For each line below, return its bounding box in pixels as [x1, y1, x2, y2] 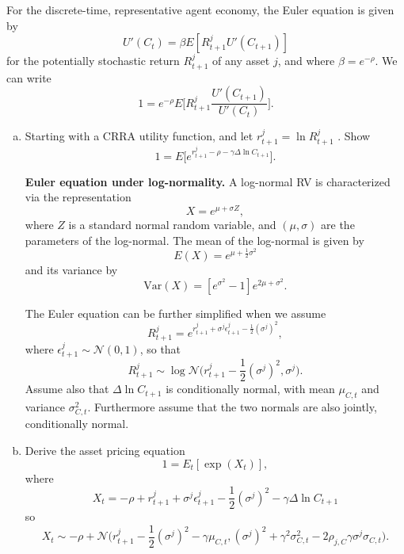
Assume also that [25, 380, 109, 397]
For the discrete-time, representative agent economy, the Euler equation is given [6, 2, 394, 17]
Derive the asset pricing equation [25, 441, 185, 458]
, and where [277, 52, 335, 69]
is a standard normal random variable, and [68, 216, 276, 232]
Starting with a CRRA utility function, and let [25, 128, 253, 144]
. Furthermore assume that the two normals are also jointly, [87, 399, 377, 415]
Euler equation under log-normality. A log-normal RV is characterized [25, 173, 391, 189]
